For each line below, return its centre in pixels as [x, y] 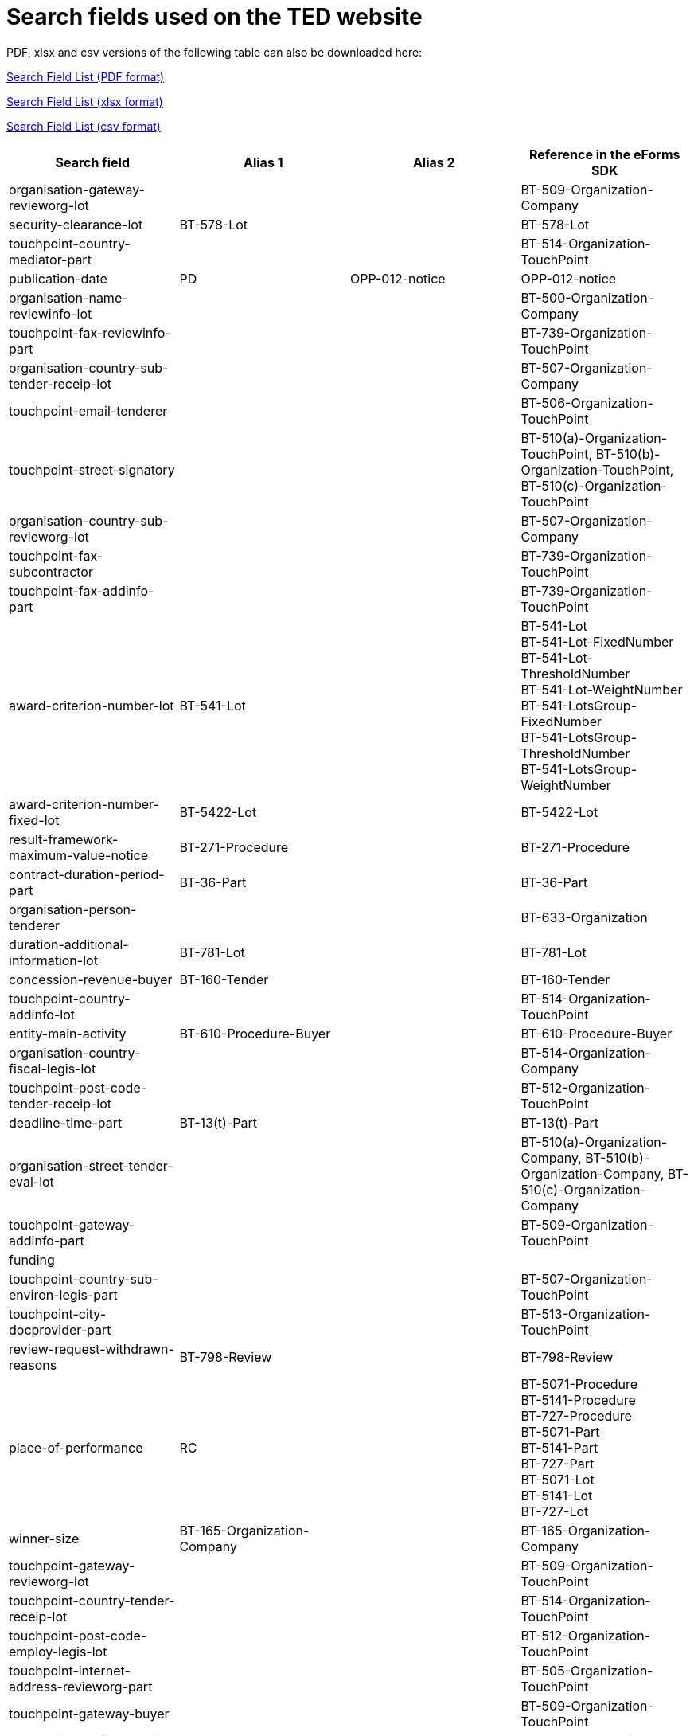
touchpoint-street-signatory [92, 469]
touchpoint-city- [58, 1314]
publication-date [58, 278]
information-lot [53, 960]
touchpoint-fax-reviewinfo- [90, 332]
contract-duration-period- [87, 874]
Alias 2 [434, 162]
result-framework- [64, 839]
